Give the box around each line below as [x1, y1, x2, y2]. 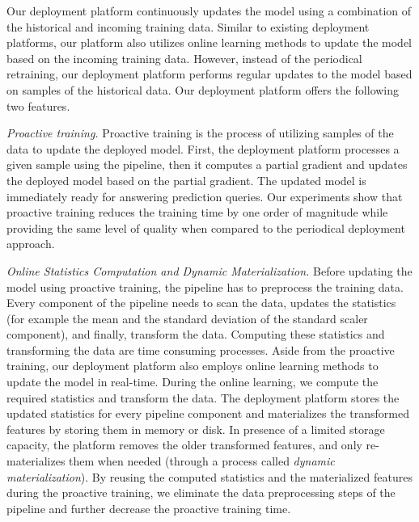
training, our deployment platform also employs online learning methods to [6, 357, 379, 374]
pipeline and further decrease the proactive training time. [6, 499, 291, 516]
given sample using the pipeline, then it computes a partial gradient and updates [6, 156, 408, 173]
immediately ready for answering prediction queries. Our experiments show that [6, 187, 403, 204]
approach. [6, 235, 55, 252]
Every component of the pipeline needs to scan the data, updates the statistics [6, 294, 396, 311]
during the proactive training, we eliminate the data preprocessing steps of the [6, 484, 396, 501]
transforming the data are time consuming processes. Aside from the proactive [6, 341, 395, 358]
